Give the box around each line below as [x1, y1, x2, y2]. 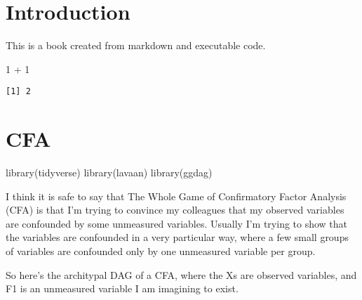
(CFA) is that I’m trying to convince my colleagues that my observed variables [6, 202, 344, 217]
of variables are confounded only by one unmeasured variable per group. [6, 244, 316, 259]
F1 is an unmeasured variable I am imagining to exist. [6, 281, 239, 296]
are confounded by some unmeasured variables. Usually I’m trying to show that [6, 216, 348, 230]
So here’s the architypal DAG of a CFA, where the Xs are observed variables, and [6, 267, 357, 282]
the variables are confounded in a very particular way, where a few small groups [6, 230, 349, 244]
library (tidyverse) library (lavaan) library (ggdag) [6, 165, 213, 180]
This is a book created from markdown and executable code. [6, 38, 266, 53]
